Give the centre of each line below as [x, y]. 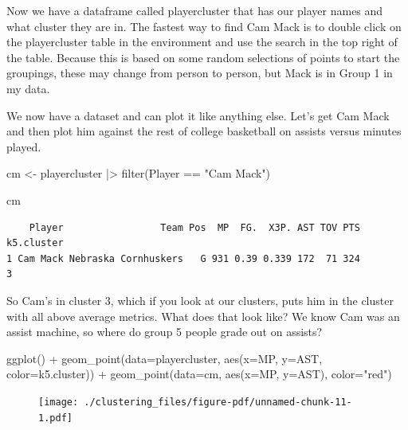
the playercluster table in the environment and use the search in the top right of [202, 42]
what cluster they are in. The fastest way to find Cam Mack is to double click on [204, 26]
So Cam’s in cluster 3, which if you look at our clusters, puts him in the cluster [200, 300]
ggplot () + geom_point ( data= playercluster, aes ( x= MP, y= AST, [165, 358]
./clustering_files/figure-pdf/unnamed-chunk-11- [218, 402]
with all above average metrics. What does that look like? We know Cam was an [203, 316]
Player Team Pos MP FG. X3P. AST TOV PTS [194, 227]
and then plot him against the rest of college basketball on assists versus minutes [204, 131]
